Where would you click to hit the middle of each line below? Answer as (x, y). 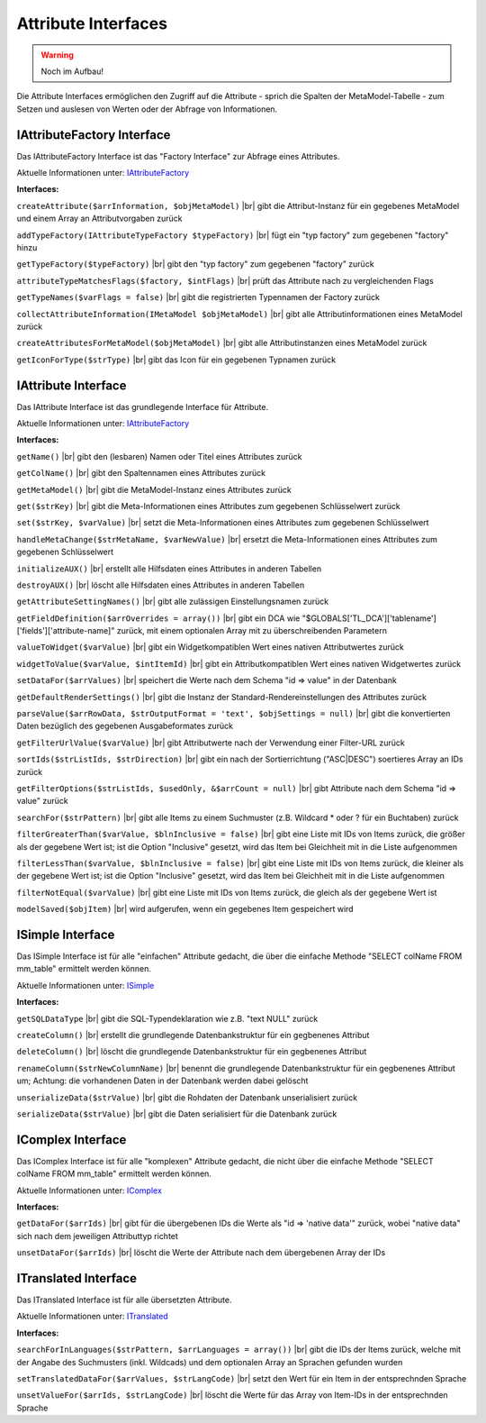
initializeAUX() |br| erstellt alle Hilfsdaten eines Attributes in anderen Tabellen (169, 569)
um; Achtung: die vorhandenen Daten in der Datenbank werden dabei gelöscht (162, 1081)
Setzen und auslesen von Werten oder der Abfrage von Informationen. (147, 109)
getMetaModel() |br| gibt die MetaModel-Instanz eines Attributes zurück (154, 489)
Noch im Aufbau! (72, 71)
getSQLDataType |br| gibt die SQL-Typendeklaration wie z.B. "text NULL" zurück (167, 1018)
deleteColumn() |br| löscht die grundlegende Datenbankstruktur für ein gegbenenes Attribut (192, 1052)
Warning (57, 55)
